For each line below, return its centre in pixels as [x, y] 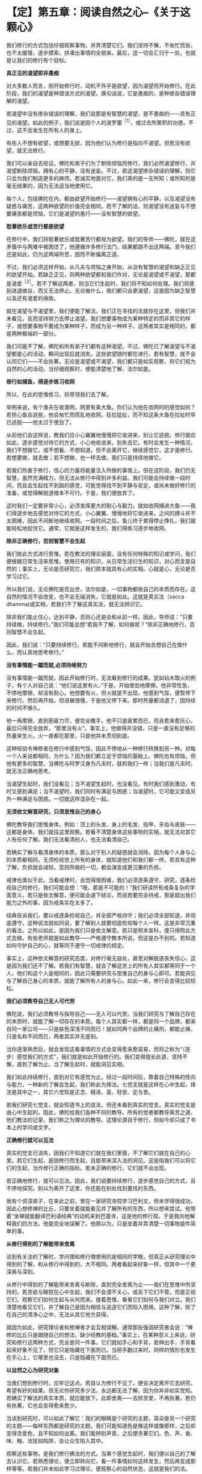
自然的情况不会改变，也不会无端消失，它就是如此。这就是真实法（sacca [95, 597]
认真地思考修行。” [43, 653]
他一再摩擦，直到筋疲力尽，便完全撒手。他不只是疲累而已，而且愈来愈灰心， [101, 721]
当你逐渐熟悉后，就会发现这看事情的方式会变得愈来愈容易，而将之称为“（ [96, 1049]
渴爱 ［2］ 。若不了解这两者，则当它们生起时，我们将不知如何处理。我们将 [100, 283]
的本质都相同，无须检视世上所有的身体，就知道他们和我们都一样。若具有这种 [101, 860]
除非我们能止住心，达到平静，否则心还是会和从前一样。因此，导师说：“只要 [100, 617]
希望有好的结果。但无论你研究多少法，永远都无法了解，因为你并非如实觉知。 [101, 1390]
